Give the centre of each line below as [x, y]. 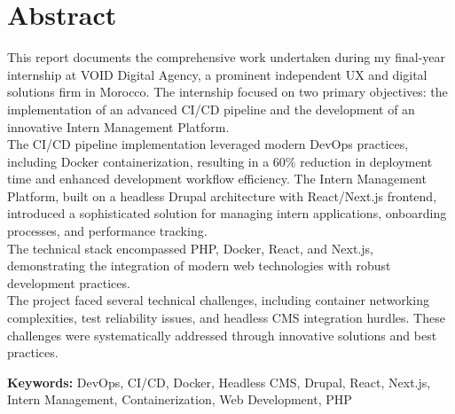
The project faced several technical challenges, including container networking [218, 300]
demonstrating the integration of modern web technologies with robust [199, 266]
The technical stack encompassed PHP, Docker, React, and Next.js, [190, 248]
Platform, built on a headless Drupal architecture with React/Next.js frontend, [222, 195]
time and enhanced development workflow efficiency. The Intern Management [217, 179]
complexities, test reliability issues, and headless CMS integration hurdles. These [226, 318]
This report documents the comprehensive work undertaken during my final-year [227, 57]
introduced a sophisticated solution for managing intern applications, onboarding [227, 213]
